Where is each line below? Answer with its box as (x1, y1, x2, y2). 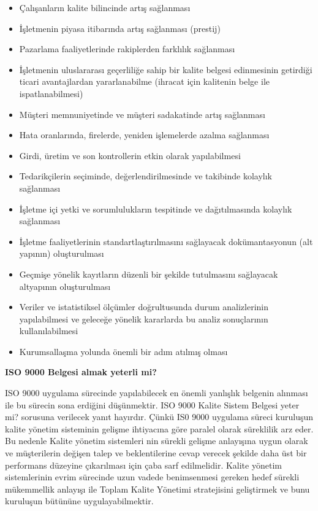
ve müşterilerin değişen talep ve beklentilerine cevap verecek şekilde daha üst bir (5, 447, 307, 459)
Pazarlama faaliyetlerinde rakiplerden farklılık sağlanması (19, 42, 235, 55)
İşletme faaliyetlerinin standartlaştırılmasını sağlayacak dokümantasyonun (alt (19, 235, 313, 248)
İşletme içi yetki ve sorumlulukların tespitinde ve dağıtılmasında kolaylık (19, 202, 292, 215)
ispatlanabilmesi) (19, 87, 83, 99)
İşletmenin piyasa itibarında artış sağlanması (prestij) (19, 21, 221, 34)
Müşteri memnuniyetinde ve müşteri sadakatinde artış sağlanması (19, 107, 265, 120)
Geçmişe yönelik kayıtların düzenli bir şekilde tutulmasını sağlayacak (19, 267, 278, 280)
